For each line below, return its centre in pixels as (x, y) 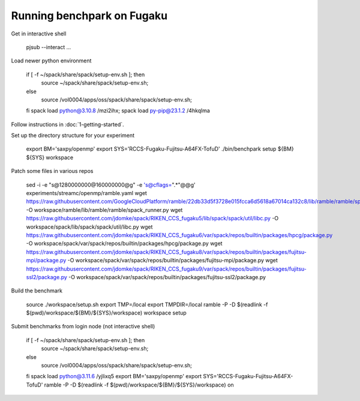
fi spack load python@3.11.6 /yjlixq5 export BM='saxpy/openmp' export (114, 376)
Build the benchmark (37, 291)
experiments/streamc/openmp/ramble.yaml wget (86, 193)
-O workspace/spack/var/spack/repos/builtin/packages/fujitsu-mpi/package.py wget (173, 261)
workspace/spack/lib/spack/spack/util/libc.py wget (89, 227)
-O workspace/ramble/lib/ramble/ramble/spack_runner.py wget (104, 210)
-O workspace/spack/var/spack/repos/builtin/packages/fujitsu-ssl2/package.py (167, 277)
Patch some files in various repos (52, 171)
